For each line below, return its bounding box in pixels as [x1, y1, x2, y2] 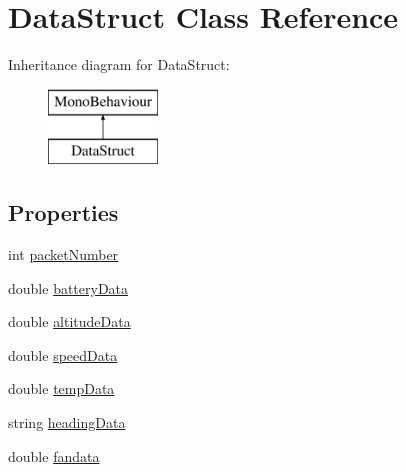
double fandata [8, 445, 100, 466]
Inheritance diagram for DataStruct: [8, 54, 230, 75]
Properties [8, 197, 119, 228]
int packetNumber [8, 244, 119, 265]
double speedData [8, 344, 118, 365]
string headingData [8, 412, 126, 433]
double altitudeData [8, 311, 131, 332]
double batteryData [8, 277, 129, 298]
